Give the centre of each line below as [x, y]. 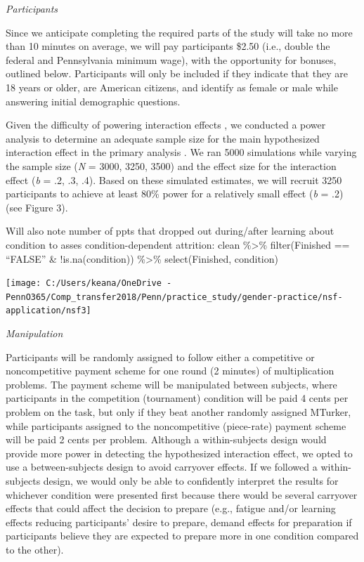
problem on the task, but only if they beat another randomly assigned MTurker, [178, 412]
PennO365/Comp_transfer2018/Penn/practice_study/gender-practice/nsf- [174, 297]
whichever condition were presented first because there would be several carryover [182, 494]
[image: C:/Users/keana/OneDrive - [89, 283]
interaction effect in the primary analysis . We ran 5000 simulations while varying [181, 152]
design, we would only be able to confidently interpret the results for [191, 481]
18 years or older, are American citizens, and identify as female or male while [172, 87]
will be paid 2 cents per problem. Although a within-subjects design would [166, 439]
